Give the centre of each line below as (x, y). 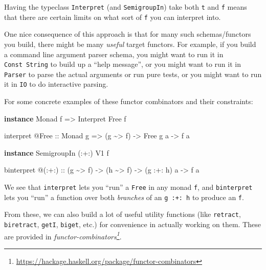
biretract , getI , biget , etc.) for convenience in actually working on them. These (132, 224)
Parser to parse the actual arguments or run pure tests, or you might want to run (133, 74)
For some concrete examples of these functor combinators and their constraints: (129, 101)
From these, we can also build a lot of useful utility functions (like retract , (123, 214)
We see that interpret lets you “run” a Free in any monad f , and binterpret (128, 187)
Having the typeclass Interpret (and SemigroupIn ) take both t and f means (126, 7)
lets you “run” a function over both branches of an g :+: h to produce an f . (124, 197)
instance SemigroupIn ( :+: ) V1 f (57, 152)
